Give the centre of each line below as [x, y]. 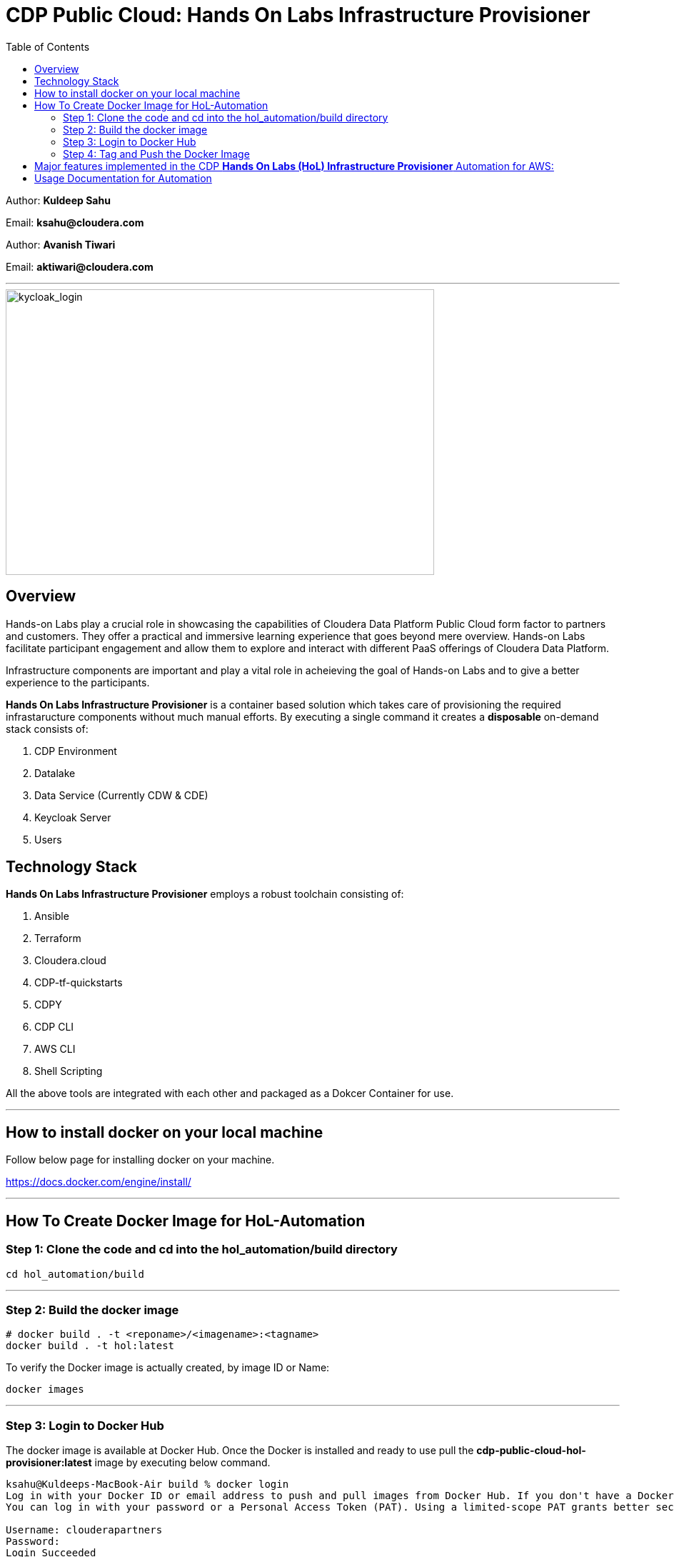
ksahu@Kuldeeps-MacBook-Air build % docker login [147, 1484]
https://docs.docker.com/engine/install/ [99, 1182]
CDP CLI [54, 1027]
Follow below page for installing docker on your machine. [140, 1160]
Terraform [58, 938]
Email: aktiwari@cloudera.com [80, 266]
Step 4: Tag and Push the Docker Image [156, 154]
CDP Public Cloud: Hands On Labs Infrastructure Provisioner [298, 15]
